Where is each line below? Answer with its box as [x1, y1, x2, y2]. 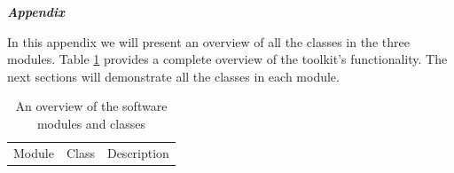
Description [106, 143, 169, 161]
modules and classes [36, 114, 145, 132]
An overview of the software [15, 97, 168, 115]
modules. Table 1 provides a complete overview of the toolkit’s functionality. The [7, 50, 448, 68]
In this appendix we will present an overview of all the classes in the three [7, 32, 410, 51]
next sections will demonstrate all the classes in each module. [7, 67, 340, 85]
